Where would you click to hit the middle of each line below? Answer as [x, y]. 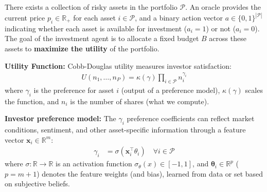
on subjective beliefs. [37, 184]
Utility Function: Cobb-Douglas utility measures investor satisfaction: [118, 65]
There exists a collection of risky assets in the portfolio [91, 7]
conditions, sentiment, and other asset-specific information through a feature [125, 129]
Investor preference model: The [60, 118]
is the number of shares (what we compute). [140, 101]
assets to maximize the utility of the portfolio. [82, 49]
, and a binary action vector [179, 18]
